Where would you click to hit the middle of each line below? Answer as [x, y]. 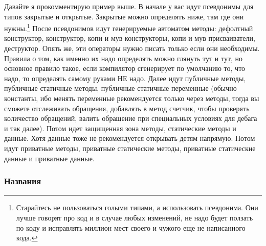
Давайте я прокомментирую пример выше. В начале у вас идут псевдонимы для [129, 6]
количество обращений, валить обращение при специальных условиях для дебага [131, 118]
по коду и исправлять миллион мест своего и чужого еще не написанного [131, 227]
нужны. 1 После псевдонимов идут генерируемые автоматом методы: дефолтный [129, 27]
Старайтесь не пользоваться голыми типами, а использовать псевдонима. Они [137, 207]
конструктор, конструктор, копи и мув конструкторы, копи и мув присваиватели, [130, 38]
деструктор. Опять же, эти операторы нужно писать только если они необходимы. [132, 48]
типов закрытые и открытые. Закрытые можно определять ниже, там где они [124, 16]
